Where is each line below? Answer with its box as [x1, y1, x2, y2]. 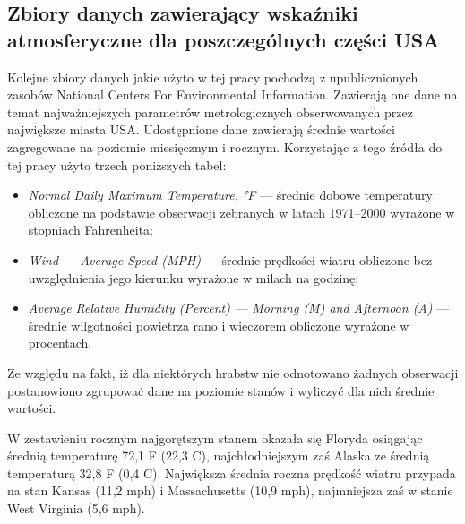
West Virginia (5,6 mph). [7, 499, 145, 518]
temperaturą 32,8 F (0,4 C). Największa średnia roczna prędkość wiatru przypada [7, 463, 456, 482]
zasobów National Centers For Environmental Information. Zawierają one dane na [7, 85, 458, 104]
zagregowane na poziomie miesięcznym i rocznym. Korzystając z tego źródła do [7, 137, 443, 156]
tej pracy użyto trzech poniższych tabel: [7, 155, 227, 174]
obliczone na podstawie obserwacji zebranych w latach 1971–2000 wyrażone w [28, 202, 455, 221]
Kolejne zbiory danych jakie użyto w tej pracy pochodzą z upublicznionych [7, 67, 418, 86]
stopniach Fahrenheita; [28, 220, 153, 239]
